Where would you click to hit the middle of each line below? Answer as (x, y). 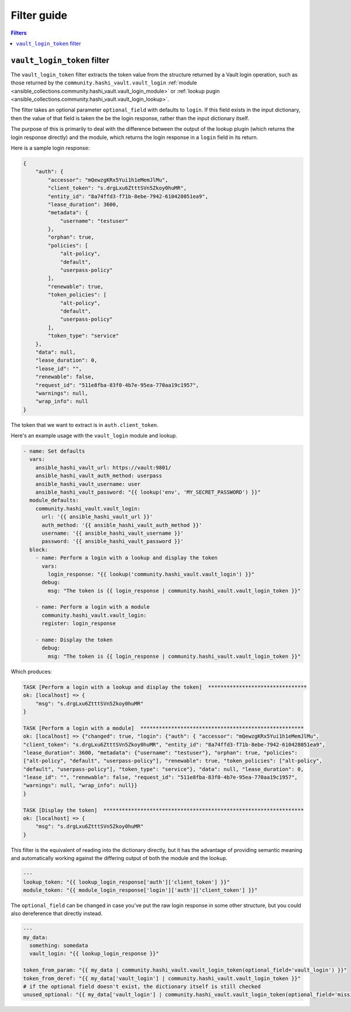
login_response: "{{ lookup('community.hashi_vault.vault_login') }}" (151, 574)
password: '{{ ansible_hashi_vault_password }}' (113, 541)
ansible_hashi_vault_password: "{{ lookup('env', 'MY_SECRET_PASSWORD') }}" (148, 492)
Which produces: (32, 671)
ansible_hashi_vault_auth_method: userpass (99, 476)
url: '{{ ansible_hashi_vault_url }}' (97, 517)
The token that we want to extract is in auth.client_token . (85, 425)
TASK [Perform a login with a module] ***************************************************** (164, 728)
